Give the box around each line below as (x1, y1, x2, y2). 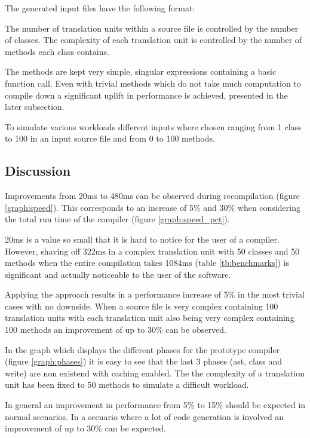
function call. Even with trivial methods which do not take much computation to (5, 76, 301, 89)
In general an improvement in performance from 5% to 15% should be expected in (5, 399, 306, 411)
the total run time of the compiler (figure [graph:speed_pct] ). (5, 213, 230, 225)
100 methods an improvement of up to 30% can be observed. (5, 323, 226, 336)
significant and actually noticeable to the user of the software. (5, 268, 231, 280)
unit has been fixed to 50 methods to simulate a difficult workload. (5, 378, 249, 391)
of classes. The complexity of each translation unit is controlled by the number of (5, 33, 302, 46)
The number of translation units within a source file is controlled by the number (5, 22, 299, 34)
